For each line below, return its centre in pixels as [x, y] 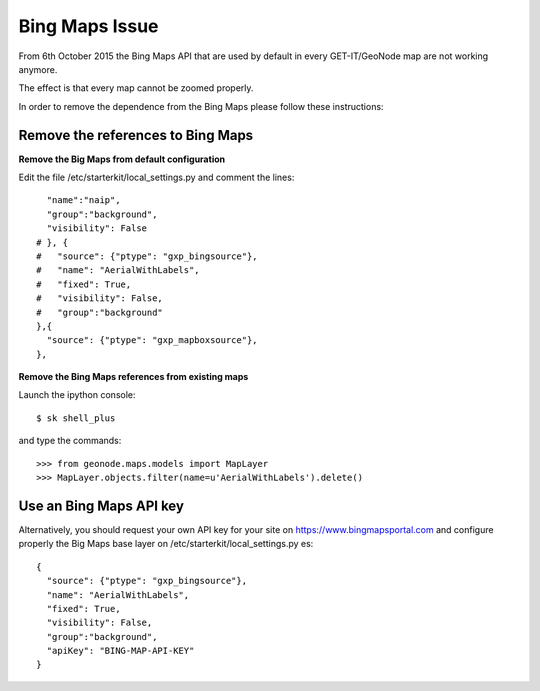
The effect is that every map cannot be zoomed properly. [136, 88]
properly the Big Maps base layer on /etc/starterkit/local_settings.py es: [166, 544]
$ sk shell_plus [76, 418]
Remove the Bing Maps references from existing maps [133, 377]
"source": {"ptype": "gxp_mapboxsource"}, [152, 340]
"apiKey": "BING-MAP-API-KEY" [120, 651]
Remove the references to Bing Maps [136, 135]
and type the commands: [70, 441]
